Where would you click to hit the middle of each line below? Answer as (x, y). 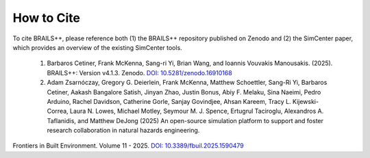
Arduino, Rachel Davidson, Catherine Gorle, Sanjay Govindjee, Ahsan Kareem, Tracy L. (169, 101)
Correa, (58, 111)
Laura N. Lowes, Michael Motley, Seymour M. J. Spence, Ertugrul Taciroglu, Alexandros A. (197, 111)
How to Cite (46, 18)
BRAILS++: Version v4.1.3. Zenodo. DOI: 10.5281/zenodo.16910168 (139, 73)
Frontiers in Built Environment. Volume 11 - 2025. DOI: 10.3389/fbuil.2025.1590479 (128, 146)
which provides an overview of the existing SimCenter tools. (98, 47)
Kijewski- (305, 101)
